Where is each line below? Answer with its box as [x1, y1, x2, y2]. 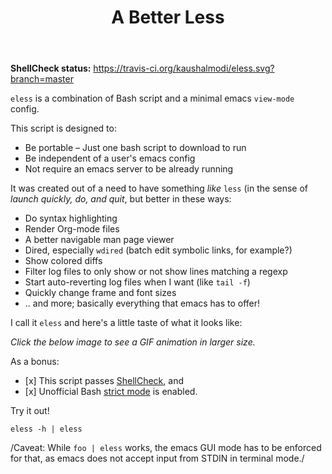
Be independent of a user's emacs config [24, 152, 196, 165]
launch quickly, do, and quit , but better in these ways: [10, 193, 232, 205]
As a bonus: [10, 356, 60, 368]
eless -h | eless [10, 424, 83, 435]
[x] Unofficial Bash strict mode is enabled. [24, 386, 198, 398]
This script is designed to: [10, 122, 117, 135]
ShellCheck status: [10, 62, 92, 75]
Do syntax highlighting [24, 212, 118, 225]
